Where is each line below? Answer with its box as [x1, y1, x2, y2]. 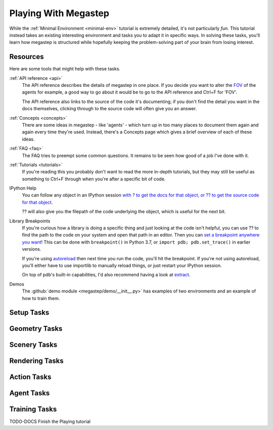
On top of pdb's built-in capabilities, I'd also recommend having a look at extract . [22, 272, 191, 278]
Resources [9, 53, 44, 61]
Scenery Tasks [9, 341, 58, 349]
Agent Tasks [9, 389, 50, 398]
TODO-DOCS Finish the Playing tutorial [9, 418, 91, 424]
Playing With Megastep [9, 8, 110, 19]
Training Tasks [9, 405, 57, 414]
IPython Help [9, 185, 36, 192]
